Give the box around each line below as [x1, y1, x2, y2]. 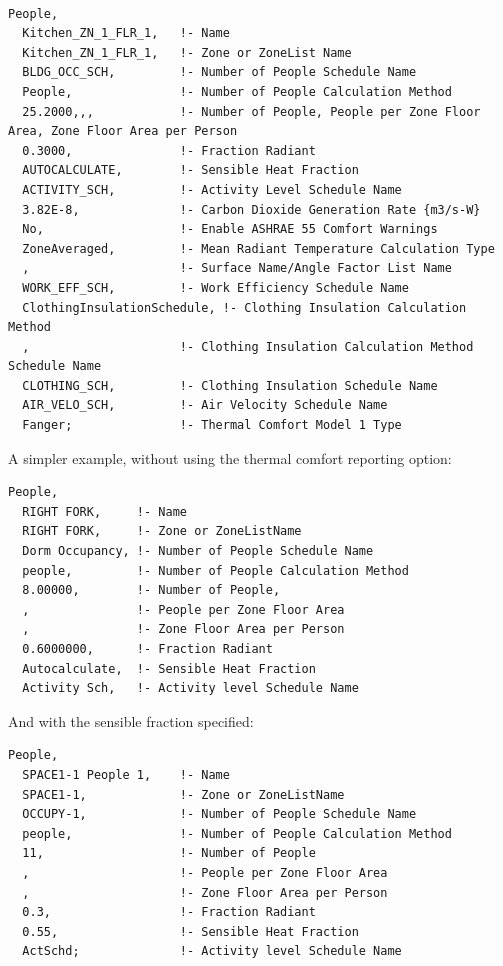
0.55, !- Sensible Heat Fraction [22, 924, 359, 939]
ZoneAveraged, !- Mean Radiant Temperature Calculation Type [22, 241, 495, 256]
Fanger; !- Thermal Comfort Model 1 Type [22, 418, 402, 433]
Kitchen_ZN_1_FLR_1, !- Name [22, 26, 230, 41]
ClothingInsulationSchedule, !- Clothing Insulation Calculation [22, 300, 467, 315]
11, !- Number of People [22, 846, 316, 861]
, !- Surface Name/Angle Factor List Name [22, 261, 452, 276]
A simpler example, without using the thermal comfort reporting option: [8, 447, 452, 468]
